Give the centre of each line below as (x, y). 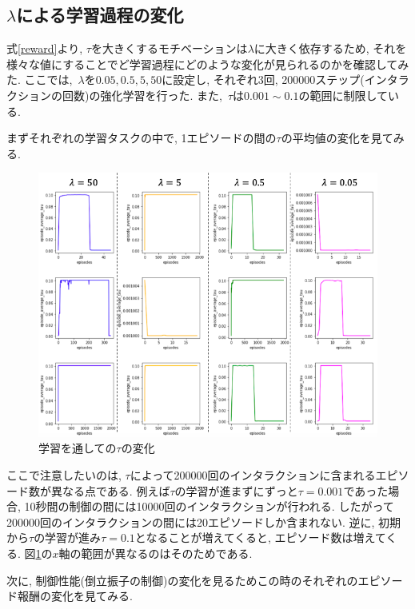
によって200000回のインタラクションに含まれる (253, 474)
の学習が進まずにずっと (236, 490)
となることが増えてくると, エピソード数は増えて (260, 537)
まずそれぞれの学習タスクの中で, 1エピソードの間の (142, 138)
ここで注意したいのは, (64, 474)
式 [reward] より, (45, 48)
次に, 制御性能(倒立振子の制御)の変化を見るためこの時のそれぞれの (182, 580)
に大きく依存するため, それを (330, 48)
